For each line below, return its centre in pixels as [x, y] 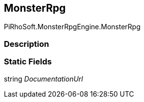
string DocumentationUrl [43, 79]
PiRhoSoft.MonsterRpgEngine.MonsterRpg [72, 27]
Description [27, 44]
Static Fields [28, 62]
